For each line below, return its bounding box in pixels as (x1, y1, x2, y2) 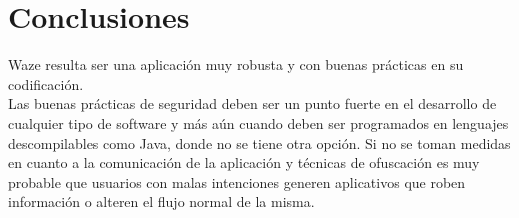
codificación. (8, 73, 84, 94)
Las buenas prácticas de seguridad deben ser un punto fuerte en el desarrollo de (8, 93, 497, 114)
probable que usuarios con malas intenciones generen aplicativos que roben (8, 171, 466, 192)
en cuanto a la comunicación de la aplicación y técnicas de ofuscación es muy (8, 152, 480, 173)
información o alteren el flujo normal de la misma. (8, 191, 315, 212)
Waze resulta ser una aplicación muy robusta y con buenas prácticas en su (8, 54, 464, 75)
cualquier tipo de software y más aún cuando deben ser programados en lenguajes (8, 112, 509, 133)
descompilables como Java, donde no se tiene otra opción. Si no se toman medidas (8, 132, 511, 153)
